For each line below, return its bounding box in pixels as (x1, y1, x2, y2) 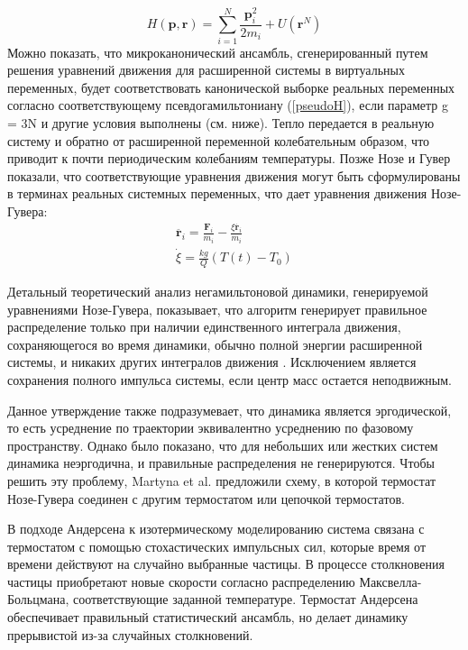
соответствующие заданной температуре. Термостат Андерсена (72, 590, 418, 609)
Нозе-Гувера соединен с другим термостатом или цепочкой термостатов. (7, 489, 405, 508)
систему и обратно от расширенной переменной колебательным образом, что (7, 131, 430, 150)
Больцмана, (7, 590, 69, 609)
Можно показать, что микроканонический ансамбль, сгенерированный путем (7, 42, 428, 61)
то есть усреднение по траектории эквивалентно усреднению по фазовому (7, 418, 414, 437)
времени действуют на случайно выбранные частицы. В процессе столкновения (7, 554, 445, 573)
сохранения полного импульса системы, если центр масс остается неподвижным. (7, 370, 453, 389)
